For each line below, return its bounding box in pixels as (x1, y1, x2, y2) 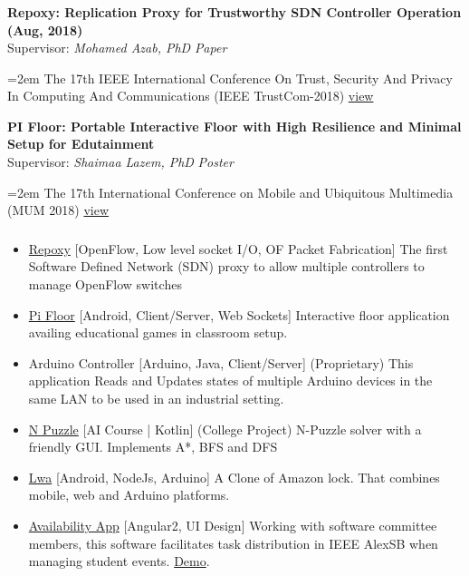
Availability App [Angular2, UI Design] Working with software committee (28, 515, 437, 534)
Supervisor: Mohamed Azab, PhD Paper (7, 38, 227, 57)
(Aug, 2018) (7, 20, 83, 39)
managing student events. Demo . (28, 552, 210, 571)
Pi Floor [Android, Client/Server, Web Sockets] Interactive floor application (28, 305, 450, 324)
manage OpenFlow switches (28, 274, 182, 293)
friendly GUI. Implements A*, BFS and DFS (28, 437, 278, 456)
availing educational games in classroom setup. (28, 323, 288, 342)
